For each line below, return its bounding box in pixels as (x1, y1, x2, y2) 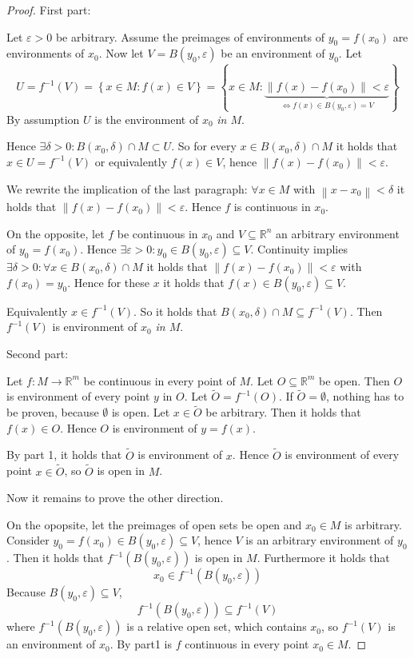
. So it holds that (133, 302, 217, 319)
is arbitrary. (344, 516, 402, 532)
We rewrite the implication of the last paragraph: (6, 180, 248, 197)
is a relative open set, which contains (126, 618, 307, 635)
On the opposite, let (6, 225, 105, 241)
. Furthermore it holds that (257, 549, 390, 566)
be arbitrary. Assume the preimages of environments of (55, 28, 325, 45)
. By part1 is (109, 636, 172, 652)
